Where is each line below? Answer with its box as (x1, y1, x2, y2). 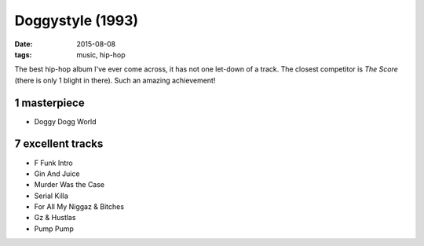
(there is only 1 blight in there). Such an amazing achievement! (14, 75, 216, 85)
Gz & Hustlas (34, 213, 76, 222)
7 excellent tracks (14, 138, 104, 151)
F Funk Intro (34, 158, 74, 167)
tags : (14, 50, 32, 59)
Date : (14, 39, 33, 49)
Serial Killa (34, 191, 68, 200)
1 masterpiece (14, 96, 86, 109)
